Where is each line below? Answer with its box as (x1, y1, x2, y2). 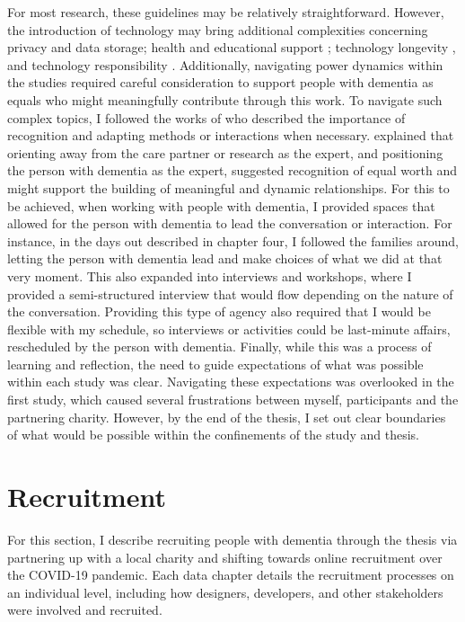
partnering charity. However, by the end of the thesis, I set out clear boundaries (7, 407, 446, 426)
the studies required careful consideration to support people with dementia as (7, 73, 434, 92)
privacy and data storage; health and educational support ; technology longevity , (7, 38, 456, 57)
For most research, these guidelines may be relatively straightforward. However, (7, 3, 444, 21)
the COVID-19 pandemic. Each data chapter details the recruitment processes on (7, 565, 454, 584)
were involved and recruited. (7, 600, 162, 619)
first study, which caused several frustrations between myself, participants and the (7, 390, 459, 409)
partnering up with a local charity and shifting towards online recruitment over (7, 547, 443, 566)
